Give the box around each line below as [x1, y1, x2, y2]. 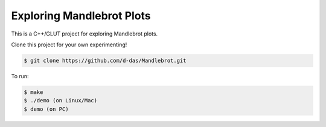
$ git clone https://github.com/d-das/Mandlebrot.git [24, 57, 187, 64]
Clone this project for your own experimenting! [11, 41, 127, 48]
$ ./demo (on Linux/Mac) [24, 97, 98, 104]
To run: [11, 72, 30, 79]
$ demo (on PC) [24, 105, 69, 113]
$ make [24, 88, 43, 96]
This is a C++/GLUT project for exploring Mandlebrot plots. [11, 30, 158, 37]
